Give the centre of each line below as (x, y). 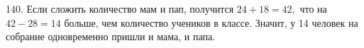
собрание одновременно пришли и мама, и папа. (111, 36)
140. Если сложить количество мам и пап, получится (120, 8)
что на (313, 8)
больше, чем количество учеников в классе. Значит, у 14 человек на (211, 22)
